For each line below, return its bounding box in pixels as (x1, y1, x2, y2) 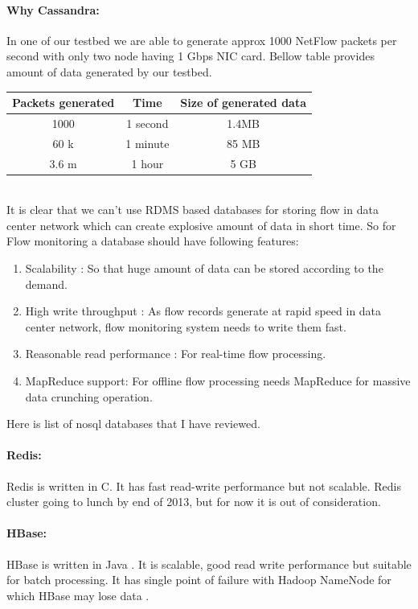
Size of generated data (180, 94, 307, 111)
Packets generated (12, 94, 115, 111)
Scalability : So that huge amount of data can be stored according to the (25, 260, 383, 277)
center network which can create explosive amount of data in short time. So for (6, 216, 396, 233)
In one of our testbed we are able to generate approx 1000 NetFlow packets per (6, 31, 397, 48)
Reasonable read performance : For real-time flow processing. (25, 345, 326, 362)
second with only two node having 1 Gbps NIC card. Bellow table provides (6, 47, 375, 64)
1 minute (125, 134, 170, 151)
